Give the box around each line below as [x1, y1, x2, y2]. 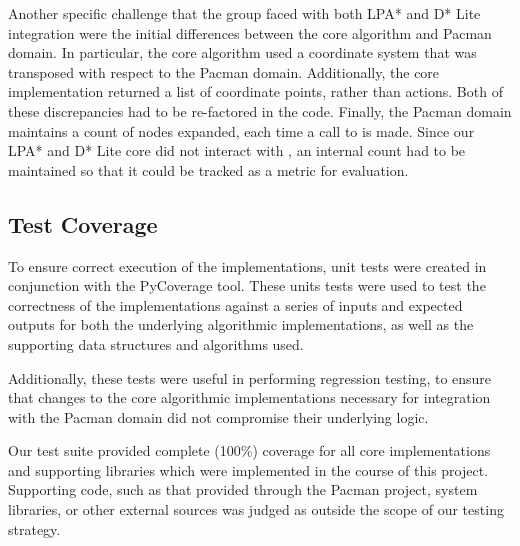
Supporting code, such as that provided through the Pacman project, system [8, 479, 478, 500]
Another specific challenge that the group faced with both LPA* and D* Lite [8, 3, 481, 23]
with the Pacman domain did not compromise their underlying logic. [8, 406, 429, 427]
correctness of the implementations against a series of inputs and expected [8, 294, 463, 315]
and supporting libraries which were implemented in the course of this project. [8, 459, 489, 480]
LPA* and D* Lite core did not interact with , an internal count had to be [8, 140, 466, 161]
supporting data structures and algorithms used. [8, 333, 304, 354]
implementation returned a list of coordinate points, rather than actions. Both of [8, 81, 503, 102]
